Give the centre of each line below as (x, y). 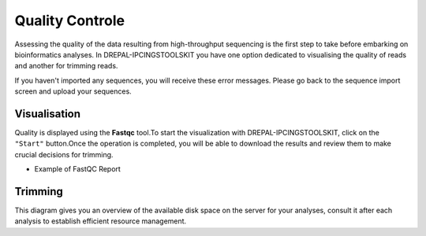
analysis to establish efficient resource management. (101, 221)
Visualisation (48, 114)
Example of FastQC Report (78, 169)
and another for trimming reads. (66, 66)
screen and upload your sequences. (73, 91)
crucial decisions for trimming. (64, 154)
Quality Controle (70, 20)
